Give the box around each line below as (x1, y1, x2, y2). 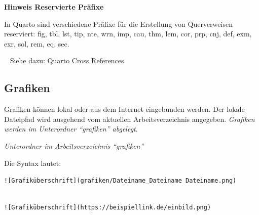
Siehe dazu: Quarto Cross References (10, 55, 124, 66)
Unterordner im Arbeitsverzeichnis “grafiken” (4, 140, 144, 151)
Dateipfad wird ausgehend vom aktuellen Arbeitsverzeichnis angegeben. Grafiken (4, 113, 255, 124)
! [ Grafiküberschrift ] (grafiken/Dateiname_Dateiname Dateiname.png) (4, 177, 237, 185)
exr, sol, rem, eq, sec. (4, 38, 69, 49)
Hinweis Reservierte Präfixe (4, 2, 104, 12)
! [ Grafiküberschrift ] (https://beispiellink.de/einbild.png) (4, 204, 211, 211)
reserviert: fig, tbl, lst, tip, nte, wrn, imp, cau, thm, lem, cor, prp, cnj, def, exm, (4, 28, 252, 39)
